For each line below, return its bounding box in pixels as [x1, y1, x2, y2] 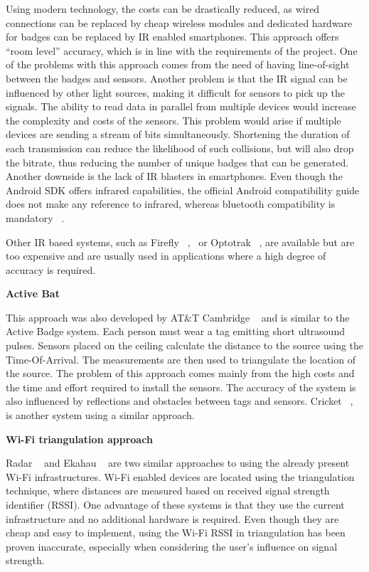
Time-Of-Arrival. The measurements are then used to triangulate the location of [6, 351, 355, 366]
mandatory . [6, 210, 65, 225]
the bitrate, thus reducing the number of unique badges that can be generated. [6, 154, 349, 169]
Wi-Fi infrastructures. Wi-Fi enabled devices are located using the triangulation [6, 469, 355, 484]
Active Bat [6, 286, 60, 301]
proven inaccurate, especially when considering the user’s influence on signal [6, 539, 338, 554]
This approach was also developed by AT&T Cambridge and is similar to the [6, 309, 350, 324]
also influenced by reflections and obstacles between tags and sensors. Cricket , [6, 393, 353, 408]
